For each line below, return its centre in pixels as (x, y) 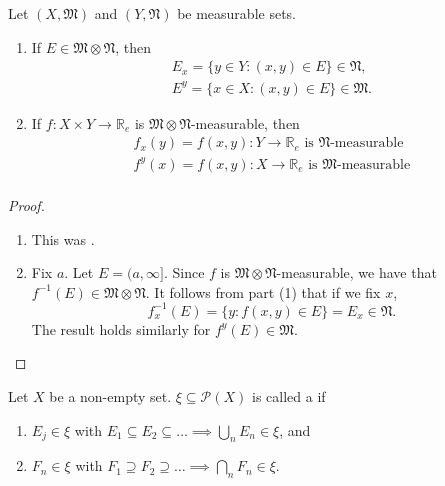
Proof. (26, 204)
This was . (63, 238)
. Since (184, 272)
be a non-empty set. (110, 396)
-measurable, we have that (356, 272)
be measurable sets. (236, 13)
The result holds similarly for (121, 328)
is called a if (289, 396)
